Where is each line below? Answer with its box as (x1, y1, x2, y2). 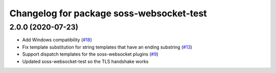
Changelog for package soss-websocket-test (9, 8, 207, 19)
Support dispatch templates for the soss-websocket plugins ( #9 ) (22, 51, 158, 57)
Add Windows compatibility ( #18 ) (22, 37, 92, 43)
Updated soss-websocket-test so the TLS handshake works (22, 58, 149, 64)
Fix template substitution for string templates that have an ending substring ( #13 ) (22, 44, 193, 50)
